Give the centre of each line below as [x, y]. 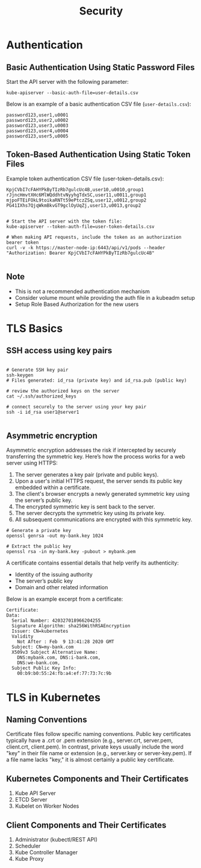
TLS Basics [35, 328]
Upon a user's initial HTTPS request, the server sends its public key [98, 481]
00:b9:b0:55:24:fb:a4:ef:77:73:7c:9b [64, 674]
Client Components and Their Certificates [86, 825]
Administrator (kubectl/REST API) [56, 840]
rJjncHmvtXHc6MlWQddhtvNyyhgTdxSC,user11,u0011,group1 [76, 195]
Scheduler [28, 846]
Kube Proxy [29, 859]
